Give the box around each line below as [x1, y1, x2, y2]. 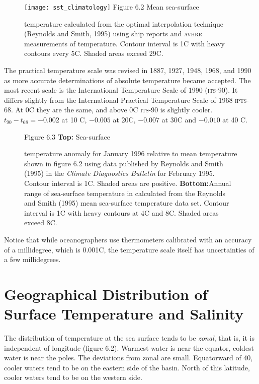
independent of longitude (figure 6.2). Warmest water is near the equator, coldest [4, 342, 254, 353]
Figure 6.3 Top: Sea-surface [24, 131, 110, 142]
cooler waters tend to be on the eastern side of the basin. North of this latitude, [4, 362, 250, 372]
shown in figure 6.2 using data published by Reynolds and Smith [24, 158, 223, 168]
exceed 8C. [24, 217, 57, 228]
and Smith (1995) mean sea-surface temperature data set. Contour [24, 198, 229, 208]
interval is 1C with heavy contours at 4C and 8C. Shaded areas [24, 207, 219, 218]
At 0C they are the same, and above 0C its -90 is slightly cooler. [15, 104, 213, 115]
